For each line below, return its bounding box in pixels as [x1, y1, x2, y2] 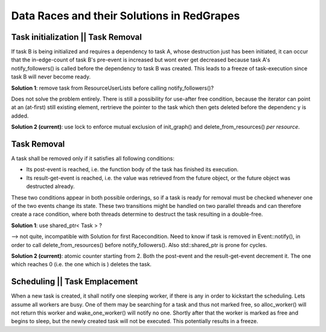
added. [11, 112, 29, 119]
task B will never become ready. [11, 73, 91, 81]
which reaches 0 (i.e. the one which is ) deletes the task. [11, 261, 152, 268]
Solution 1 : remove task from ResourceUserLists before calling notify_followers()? [11, 84, 214, 92]
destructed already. [26, 183, 75, 190]
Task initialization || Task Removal [11, 32, 142, 42]
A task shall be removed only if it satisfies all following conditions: [11, 155, 174, 162]
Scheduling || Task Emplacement [11, 277, 138, 287]
